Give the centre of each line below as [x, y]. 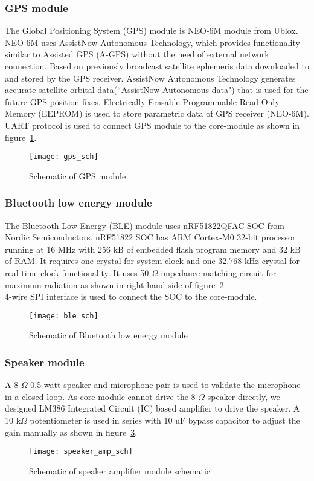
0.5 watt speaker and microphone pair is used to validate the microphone [165, 385]
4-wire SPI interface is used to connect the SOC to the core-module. [131, 296]
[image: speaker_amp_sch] [81, 452]
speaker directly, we [244, 396]
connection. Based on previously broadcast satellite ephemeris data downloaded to [157, 66]
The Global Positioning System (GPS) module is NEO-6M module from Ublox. [152, 31]
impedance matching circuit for [219, 273]
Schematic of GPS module [78, 176]
